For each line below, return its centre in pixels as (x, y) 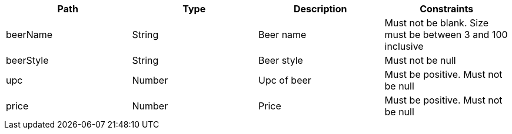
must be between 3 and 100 (446, 35)
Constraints (447, 9)
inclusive (404, 46)
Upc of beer (285, 80)
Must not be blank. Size (437, 23)
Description (320, 9)
